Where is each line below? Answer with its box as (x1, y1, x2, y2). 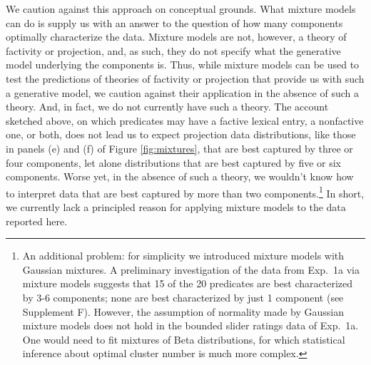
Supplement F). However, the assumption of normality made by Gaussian (22, 304, 345, 319)
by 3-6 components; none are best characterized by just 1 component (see (22, 289, 344, 304)
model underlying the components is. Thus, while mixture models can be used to (6, 57, 360, 72)
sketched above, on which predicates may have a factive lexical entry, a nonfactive (6, 113, 364, 128)
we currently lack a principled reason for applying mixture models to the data (6, 199, 346, 214)
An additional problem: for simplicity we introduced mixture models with (22, 248, 345, 263)
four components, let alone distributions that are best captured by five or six (6, 155, 341, 170)
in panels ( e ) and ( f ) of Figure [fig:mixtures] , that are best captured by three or (6, 140, 353, 155)
